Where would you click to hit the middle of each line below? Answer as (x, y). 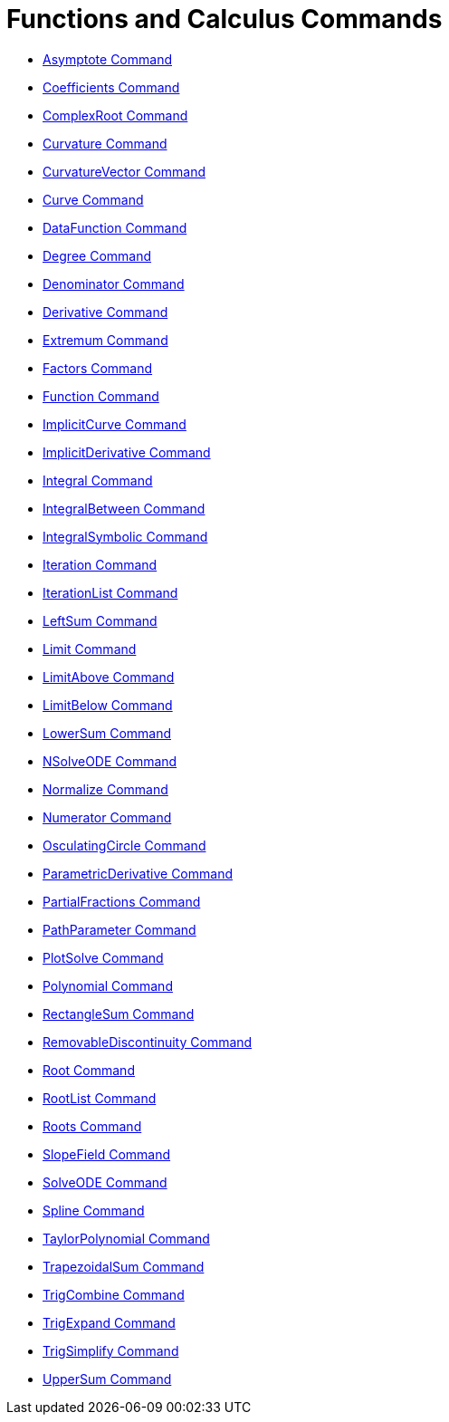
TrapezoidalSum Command (124, 1266)
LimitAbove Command (109, 677)
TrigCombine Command (114, 1294)
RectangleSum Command (119, 1014)
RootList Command (100, 1098)
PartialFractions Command (122, 901)
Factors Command (98, 368)
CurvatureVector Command (124, 171)
